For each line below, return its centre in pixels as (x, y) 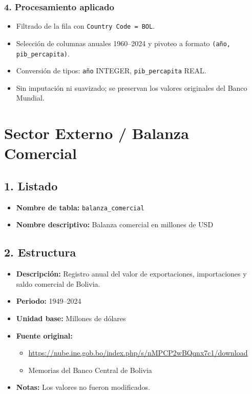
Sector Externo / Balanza (97, 133)
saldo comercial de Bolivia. (58, 283)
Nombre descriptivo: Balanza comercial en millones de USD (115, 224)
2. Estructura (40, 252)
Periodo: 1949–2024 (49, 301)
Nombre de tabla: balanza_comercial (80, 207)
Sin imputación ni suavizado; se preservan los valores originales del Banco (132, 87)
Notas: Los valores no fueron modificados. (83, 387)
